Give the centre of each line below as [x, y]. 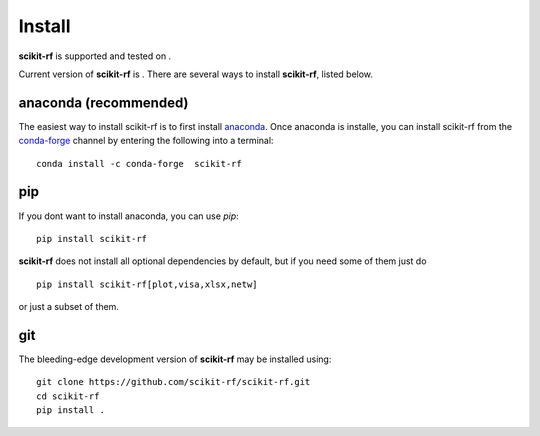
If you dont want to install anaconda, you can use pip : [128, 216]
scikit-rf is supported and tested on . [95, 56]
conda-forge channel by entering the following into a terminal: [146, 141]
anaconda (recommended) [103, 102]
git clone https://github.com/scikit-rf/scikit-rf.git [173, 382]
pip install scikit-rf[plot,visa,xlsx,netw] [147, 284]
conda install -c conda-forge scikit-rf [139, 163]
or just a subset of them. [69, 307]
